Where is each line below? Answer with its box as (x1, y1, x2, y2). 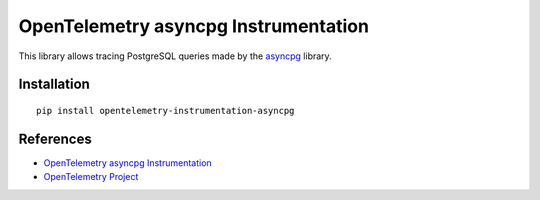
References (18, 130, 92, 147)
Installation (18, 76, 90, 93)
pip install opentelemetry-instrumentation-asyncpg (36, 105, 295, 116)
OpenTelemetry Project (43, 171, 139, 183)
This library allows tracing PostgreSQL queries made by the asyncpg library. (18, 50, 332, 62)
